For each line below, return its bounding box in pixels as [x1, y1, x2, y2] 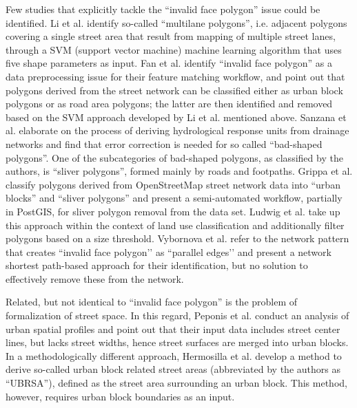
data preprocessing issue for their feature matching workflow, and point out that [6, 69, 345, 83]
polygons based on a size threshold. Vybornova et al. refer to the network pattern [6, 231, 349, 246]
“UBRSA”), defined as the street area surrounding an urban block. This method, [6, 376, 347, 390]
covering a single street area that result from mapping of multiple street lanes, [6, 29, 336, 43]
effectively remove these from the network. [6, 271, 184, 286]
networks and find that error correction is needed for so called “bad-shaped [6, 136, 323, 151]
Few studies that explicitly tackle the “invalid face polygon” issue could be [6, 2, 320, 16]
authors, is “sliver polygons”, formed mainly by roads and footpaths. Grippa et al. [6, 164, 353, 178]
